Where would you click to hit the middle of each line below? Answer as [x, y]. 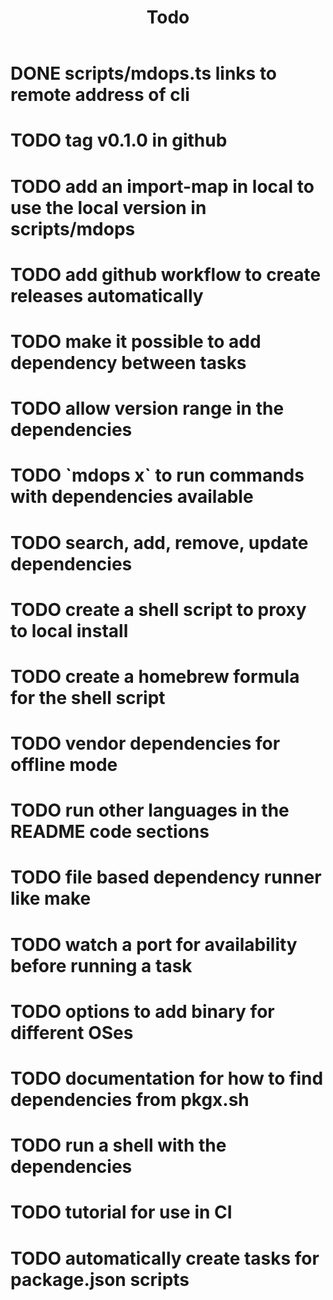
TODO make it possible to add [136, 341]
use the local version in [108, 207]
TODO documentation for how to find [167, 1078]
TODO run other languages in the [150, 810]
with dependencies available [132, 497]
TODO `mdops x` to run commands [157, 475]
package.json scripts [100, 1279]
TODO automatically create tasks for [165, 1258]
